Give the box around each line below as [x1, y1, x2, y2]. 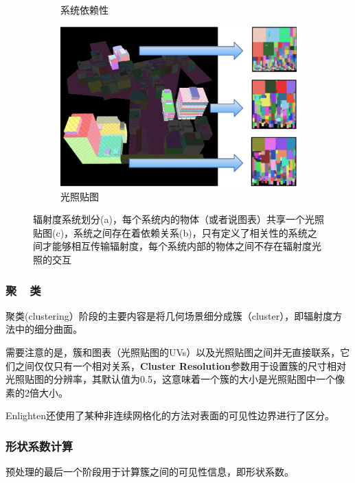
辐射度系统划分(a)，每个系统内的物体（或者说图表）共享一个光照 [33, 212, 324, 226]
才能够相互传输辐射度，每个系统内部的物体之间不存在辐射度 [42, 239, 312, 253]
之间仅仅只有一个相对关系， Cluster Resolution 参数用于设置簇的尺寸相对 [14, 358, 347, 373]
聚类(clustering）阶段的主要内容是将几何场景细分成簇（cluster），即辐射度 [5, 308, 333, 322]
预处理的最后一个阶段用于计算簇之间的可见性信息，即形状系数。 [5, 464, 294, 479]
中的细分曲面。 [14, 322, 82, 336]
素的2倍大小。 [5, 385, 68, 399]
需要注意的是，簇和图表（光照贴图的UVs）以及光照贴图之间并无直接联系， [5, 345, 341, 360]
